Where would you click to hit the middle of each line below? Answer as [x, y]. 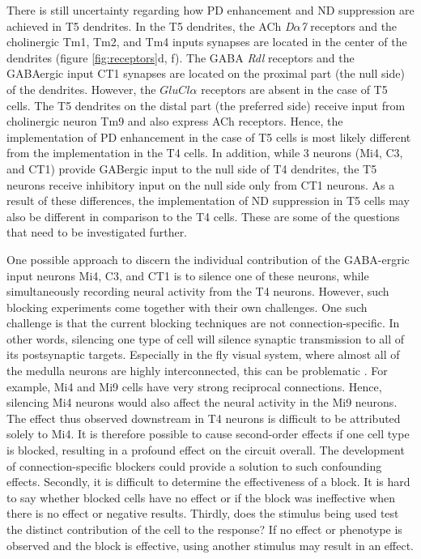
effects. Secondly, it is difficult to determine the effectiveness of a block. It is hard [208, 482]
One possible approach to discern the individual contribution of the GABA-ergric [208, 259]
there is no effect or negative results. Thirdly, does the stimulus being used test [203, 513]
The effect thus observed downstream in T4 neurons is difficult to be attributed [204, 418]
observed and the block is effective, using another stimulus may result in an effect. [210, 545]
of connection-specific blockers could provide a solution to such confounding [194, 465]
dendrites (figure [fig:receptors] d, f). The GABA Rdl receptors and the [181, 57]
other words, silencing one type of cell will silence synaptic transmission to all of [206, 338]
